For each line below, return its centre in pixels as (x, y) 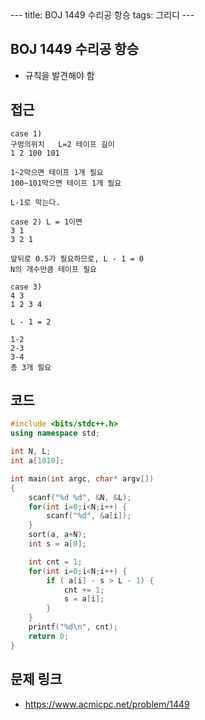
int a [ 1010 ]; (37, 461)
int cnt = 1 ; (55, 562)
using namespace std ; (55, 433)
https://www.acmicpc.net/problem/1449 (107, 704)
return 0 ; (49, 636)
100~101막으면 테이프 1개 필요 (66, 183)
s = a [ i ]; (84, 599)
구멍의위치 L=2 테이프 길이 (62, 144)
